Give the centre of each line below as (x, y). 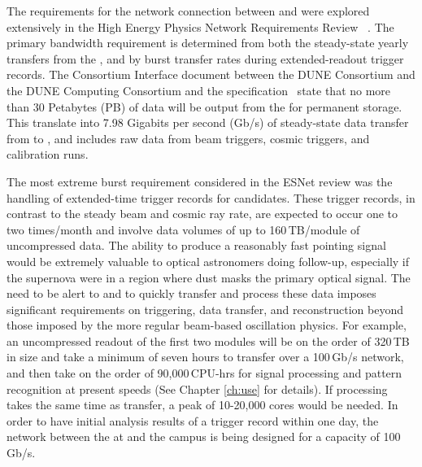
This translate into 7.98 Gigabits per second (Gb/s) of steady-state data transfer (208, 122)
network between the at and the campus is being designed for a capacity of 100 (204, 436)
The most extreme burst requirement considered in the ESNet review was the (200, 181)
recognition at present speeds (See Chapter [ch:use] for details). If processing (197, 388)
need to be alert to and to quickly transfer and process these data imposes (191, 293)
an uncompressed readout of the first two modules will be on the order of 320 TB (208, 340)
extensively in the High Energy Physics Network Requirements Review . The (200, 26)
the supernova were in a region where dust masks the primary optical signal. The (209, 277)
